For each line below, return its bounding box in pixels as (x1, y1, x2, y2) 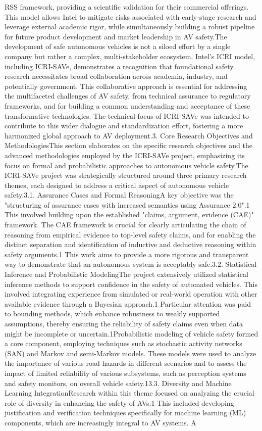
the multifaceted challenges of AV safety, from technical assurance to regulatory (5, 90, 251, 101)
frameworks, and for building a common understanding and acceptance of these (5, 100, 250, 111)
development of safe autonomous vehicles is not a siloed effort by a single (5, 41, 231, 52)
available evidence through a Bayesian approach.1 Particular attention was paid (5, 298, 251, 309)
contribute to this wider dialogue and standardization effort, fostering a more (5, 120, 243, 131)
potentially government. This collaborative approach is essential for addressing (5, 80, 247, 91)
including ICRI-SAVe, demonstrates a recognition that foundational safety (5, 61, 234, 71)
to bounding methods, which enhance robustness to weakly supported (5, 308, 220, 319)
